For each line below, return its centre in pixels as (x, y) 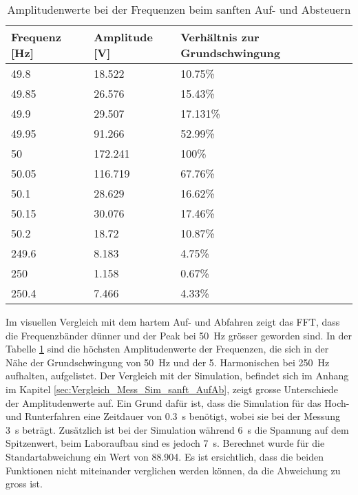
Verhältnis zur (220, 37)
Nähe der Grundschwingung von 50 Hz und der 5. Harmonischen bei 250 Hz (168, 362)
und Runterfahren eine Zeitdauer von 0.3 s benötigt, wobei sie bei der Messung (173, 416)
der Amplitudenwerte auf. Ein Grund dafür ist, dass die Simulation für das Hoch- (178, 402)
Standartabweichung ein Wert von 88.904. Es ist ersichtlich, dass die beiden (165, 456)
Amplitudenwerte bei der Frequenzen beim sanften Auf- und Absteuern (179, 9)
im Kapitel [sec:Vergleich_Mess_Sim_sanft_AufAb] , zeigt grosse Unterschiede (172, 389)
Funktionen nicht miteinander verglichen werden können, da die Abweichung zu (173, 470)
